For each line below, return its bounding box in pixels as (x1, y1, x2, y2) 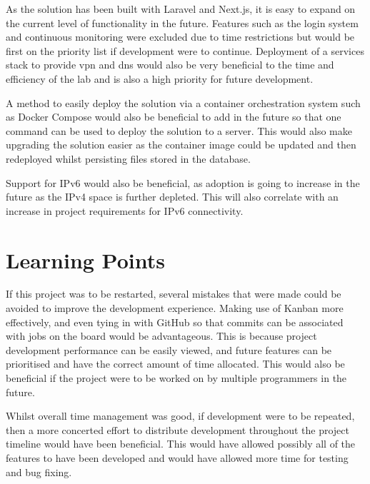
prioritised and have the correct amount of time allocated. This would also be (6, 356, 345, 371)
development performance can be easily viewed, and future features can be (6, 342, 332, 357)
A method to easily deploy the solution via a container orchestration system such (6, 95, 361, 110)
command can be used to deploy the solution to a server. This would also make (6, 123, 352, 138)
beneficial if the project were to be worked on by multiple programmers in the (6, 370, 347, 385)
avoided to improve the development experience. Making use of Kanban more (6, 301, 344, 316)
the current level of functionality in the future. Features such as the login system (6, 15, 359, 30)
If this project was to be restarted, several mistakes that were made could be (6, 286, 341, 301)
